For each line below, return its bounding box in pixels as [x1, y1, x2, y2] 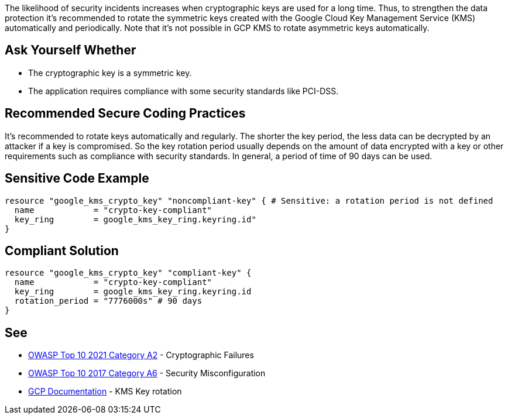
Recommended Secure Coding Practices [5, 106, 246, 121]
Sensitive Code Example [5, 171, 149, 186]
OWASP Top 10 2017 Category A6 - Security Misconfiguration [28, 368, 266, 379]
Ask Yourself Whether [5, 43, 136, 58]
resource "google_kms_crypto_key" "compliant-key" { [5, 268, 252, 278]
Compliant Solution [5, 243, 119, 258]
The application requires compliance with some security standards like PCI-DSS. [28, 85, 339, 96]
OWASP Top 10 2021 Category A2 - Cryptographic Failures [28, 350, 254, 360]
